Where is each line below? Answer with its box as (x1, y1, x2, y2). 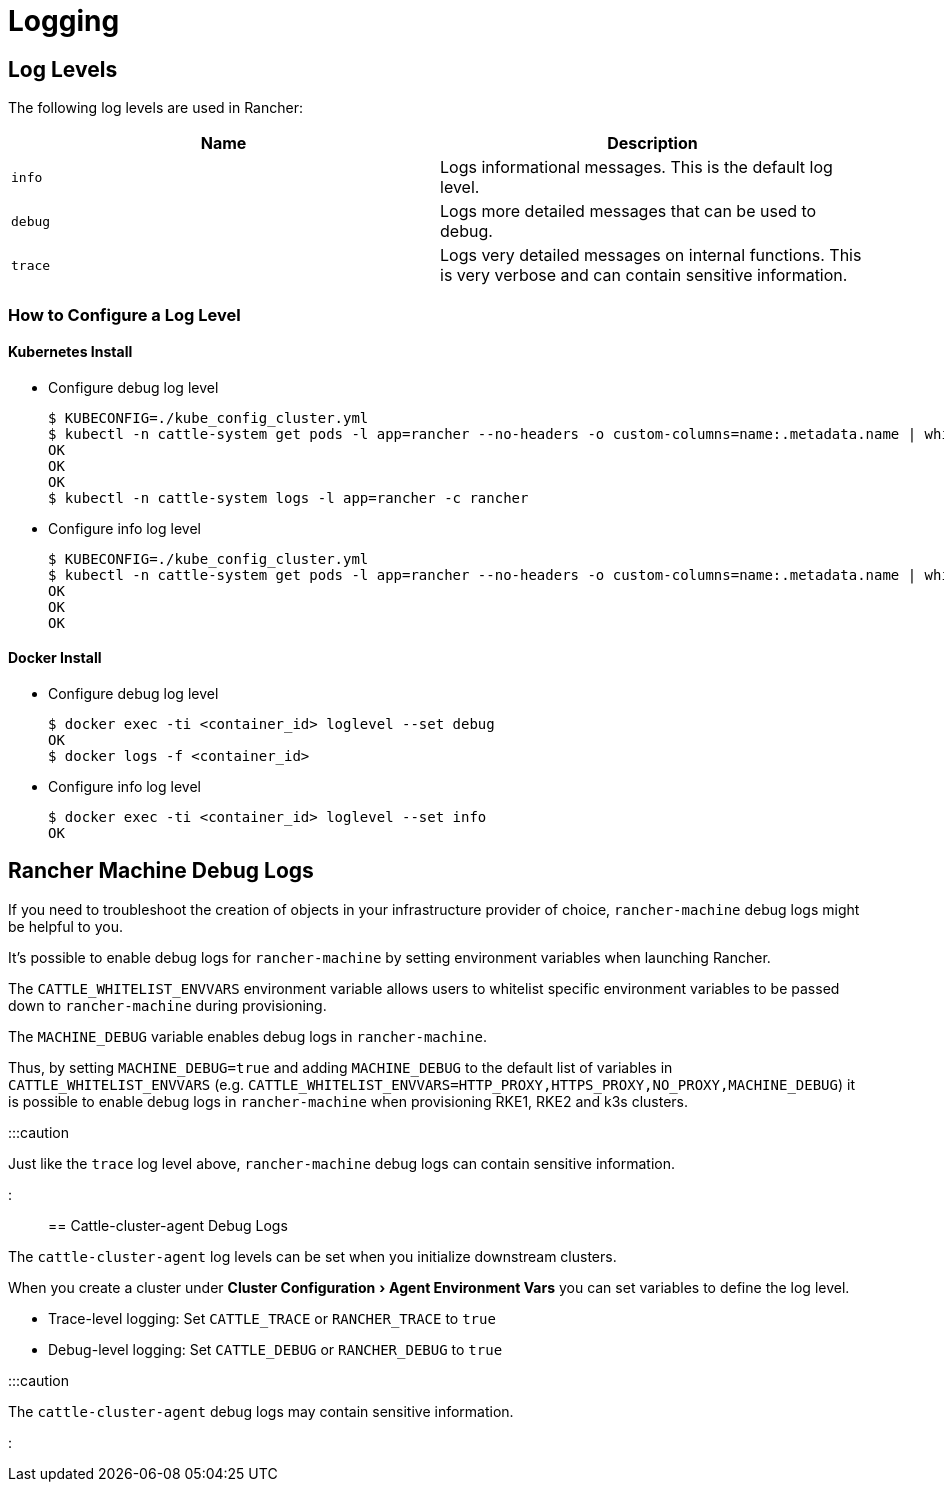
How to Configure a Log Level (8, 304, 241, 325)
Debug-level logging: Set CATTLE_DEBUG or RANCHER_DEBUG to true (48, 1340, 503, 1358)
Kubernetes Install (8, 343, 133, 361)
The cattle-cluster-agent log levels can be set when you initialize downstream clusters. (8, 1247, 617, 1265)
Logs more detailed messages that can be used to (440, 201, 817, 222)
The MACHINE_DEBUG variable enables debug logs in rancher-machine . (8, 1027, 487, 1045)
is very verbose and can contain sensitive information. (440, 265, 848, 286)
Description (607, 133, 698, 154)
